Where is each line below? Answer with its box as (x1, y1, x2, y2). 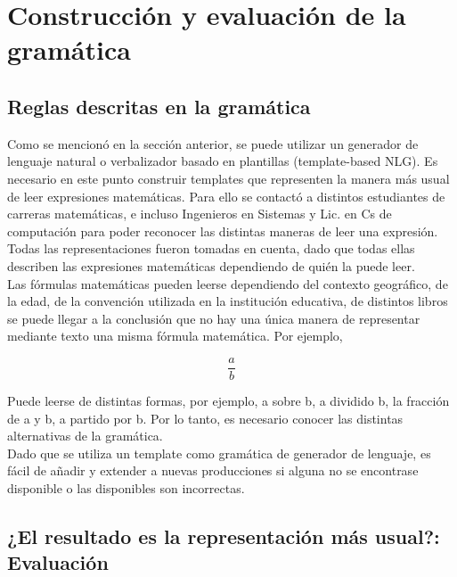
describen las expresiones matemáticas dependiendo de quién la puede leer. (7, 256, 415, 275)
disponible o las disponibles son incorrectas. (7, 478, 245, 497)
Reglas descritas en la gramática (7, 92, 311, 120)
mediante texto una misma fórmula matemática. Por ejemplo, (7, 326, 343, 345)
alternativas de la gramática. (7, 426, 163, 445)
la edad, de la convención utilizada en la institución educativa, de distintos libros (7, 292, 448, 310)
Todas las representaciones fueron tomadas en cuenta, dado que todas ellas (7, 239, 415, 258)
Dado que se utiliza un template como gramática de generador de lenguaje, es (7, 443, 431, 462)
